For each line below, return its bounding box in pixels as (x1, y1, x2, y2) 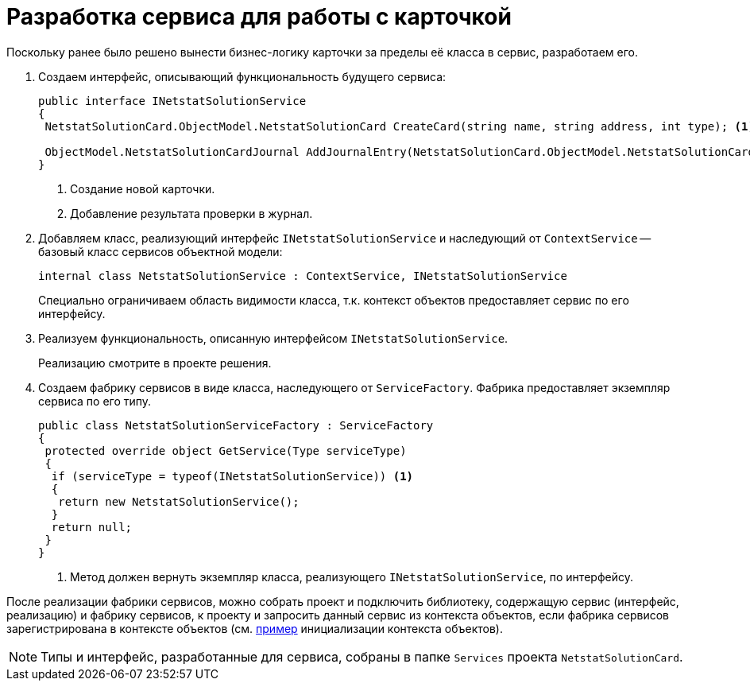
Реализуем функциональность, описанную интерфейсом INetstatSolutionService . (38, 331, 508, 345)
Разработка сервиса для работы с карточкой (6, 3, 512, 30)
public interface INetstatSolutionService (38, 94, 307, 107)
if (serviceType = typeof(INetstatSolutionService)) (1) (51, 469, 414, 483)
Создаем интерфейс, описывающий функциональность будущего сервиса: (38, 69, 447, 83)
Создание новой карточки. (70, 181, 215, 196)
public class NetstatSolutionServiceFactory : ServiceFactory (38, 418, 434, 432)
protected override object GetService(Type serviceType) (44, 444, 407, 457)
